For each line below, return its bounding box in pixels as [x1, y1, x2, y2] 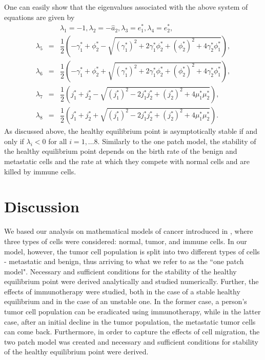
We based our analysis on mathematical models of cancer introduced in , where [4, 226, 253, 236]
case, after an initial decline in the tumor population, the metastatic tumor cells [4, 316, 256, 327]
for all [48, 135, 67, 146]
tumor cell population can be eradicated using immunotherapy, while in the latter [4, 306, 261, 317]
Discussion [4, 196, 79, 217]
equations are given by [4, 11, 75, 22]
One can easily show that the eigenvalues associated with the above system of [4, 2, 248, 12]
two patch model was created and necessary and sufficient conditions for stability [4, 336, 258, 347]
